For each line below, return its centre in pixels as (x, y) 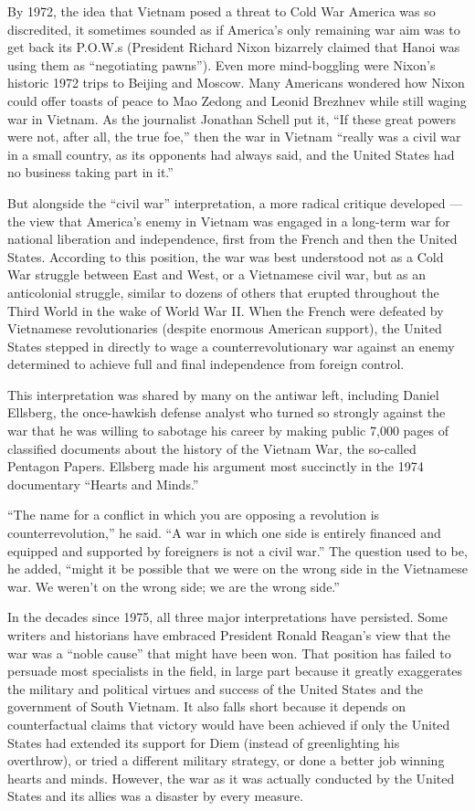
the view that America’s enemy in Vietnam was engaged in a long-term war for (229, 221)
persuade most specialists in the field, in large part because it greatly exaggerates (235, 671)
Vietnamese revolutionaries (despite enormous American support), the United (225, 328)
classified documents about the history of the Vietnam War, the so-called (212, 448)
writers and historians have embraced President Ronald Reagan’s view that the (229, 635)
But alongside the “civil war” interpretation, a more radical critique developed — (235, 202)
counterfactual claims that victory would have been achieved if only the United (229, 724)
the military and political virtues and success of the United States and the (216, 688)
